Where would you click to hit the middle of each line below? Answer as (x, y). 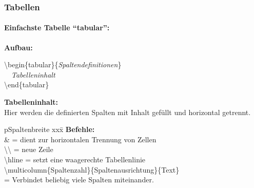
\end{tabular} (27, 84)
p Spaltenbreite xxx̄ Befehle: (50, 129)
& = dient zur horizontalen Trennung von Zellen (80, 139)
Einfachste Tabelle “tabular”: (57, 27)
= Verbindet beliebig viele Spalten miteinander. (79, 180)
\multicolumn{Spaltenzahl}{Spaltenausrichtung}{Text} (92, 169)
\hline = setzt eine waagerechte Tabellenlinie (75, 159)
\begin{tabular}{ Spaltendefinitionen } (63, 64)
